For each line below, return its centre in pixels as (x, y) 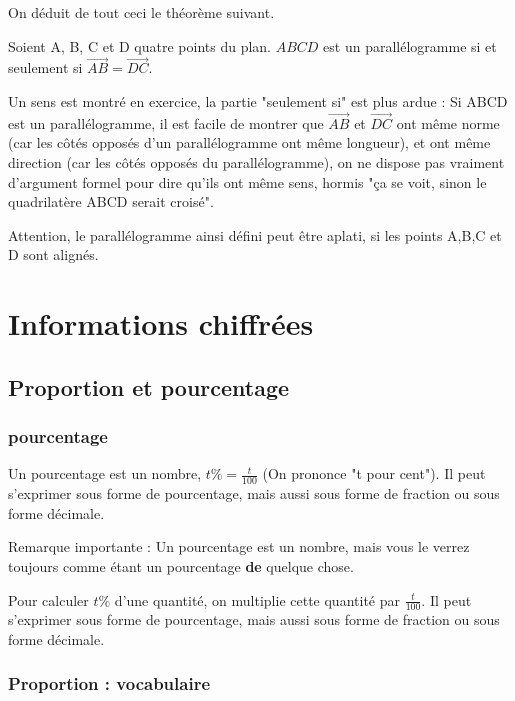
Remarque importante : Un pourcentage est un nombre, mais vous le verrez (239, 546)
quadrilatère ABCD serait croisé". (111, 201)
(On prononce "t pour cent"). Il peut (374, 473)
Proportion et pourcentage (149, 386)
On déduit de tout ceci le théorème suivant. (141, 12)
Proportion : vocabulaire (109, 683)
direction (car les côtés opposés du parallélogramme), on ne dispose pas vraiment (256, 162)
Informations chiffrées (161, 323)
